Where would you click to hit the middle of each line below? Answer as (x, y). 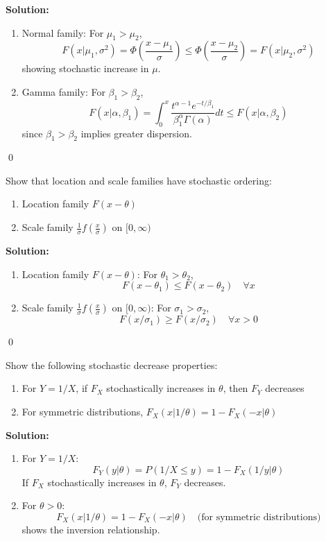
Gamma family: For (63, 91)
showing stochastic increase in (85, 68)
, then (235, 388)
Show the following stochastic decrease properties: (112, 364)
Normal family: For (63, 32)
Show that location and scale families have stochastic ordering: (139, 180)
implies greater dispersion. (136, 133)
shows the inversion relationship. (91, 530)
